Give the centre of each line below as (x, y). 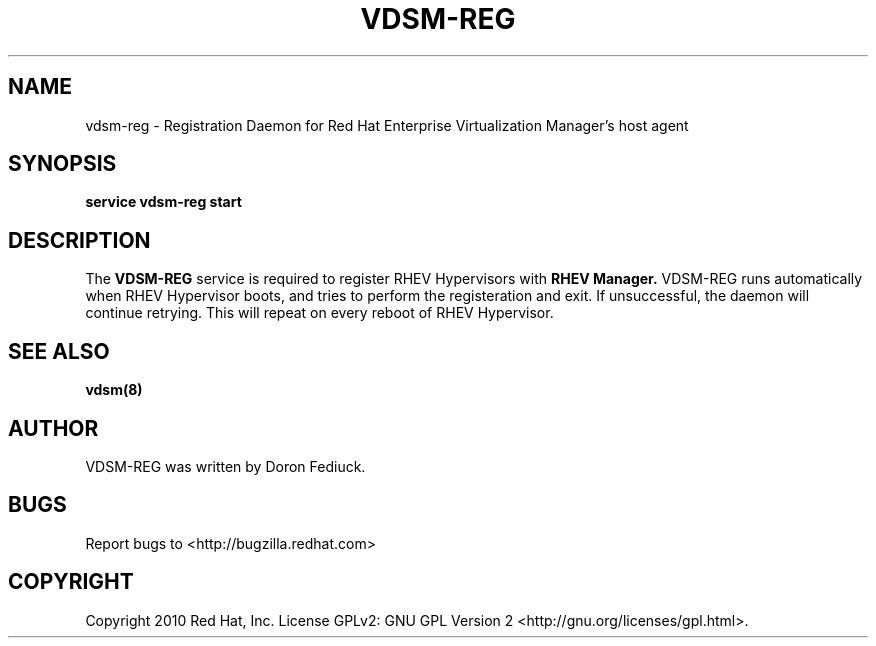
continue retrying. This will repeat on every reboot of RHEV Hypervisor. (319, 313)
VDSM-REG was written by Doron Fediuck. (225, 466)
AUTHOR (53, 428)
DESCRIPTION (79, 240)
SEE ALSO (59, 351)
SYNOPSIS (62, 164)
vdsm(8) (114, 390)
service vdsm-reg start (163, 202)
